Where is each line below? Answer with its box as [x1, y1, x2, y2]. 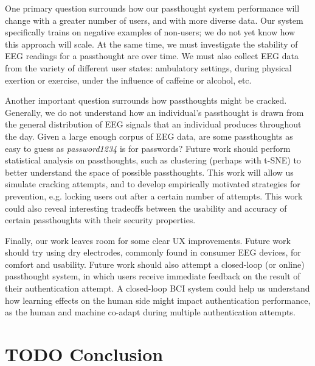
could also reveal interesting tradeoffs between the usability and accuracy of [5, 201, 287, 214]
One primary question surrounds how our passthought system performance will [5, 2, 300, 14]
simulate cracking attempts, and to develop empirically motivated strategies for [5, 178, 300, 190]
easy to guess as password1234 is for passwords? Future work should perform [5, 142, 291, 154]
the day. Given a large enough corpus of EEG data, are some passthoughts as [5, 129, 293, 142]
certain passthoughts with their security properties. [5, 213, 196, 226]
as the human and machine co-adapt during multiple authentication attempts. [5, 306, 296, 318]
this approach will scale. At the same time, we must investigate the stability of [5, 37, 298, 50]
